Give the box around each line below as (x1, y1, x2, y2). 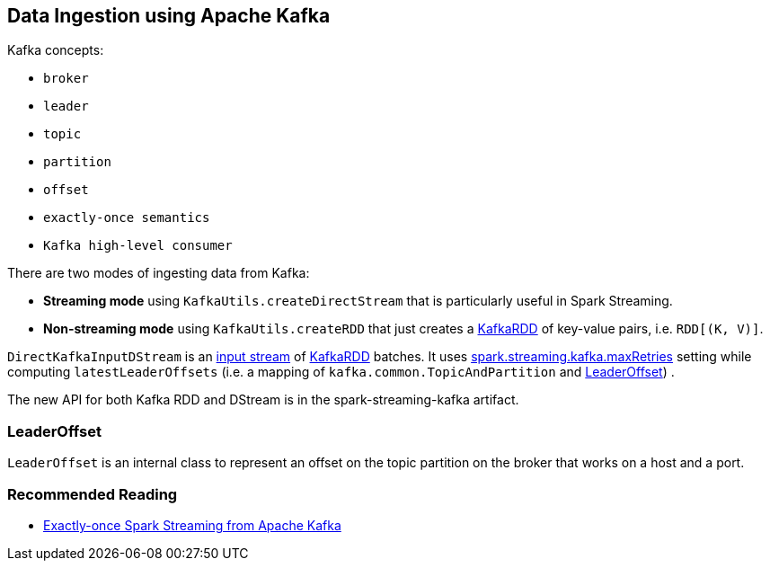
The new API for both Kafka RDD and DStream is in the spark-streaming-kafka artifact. (7, 392, 519, 408)
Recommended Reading (7, 484, 178, 503)
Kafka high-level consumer (43, 238, 233, 253)
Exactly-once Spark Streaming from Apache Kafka (43, 517, 341, 533)
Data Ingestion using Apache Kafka (7, 4, 331, 27)
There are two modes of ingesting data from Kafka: (7, 265, 310, 281)
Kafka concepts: (7, 42, 104, 58)
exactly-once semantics (43, 210, 210, 226)
